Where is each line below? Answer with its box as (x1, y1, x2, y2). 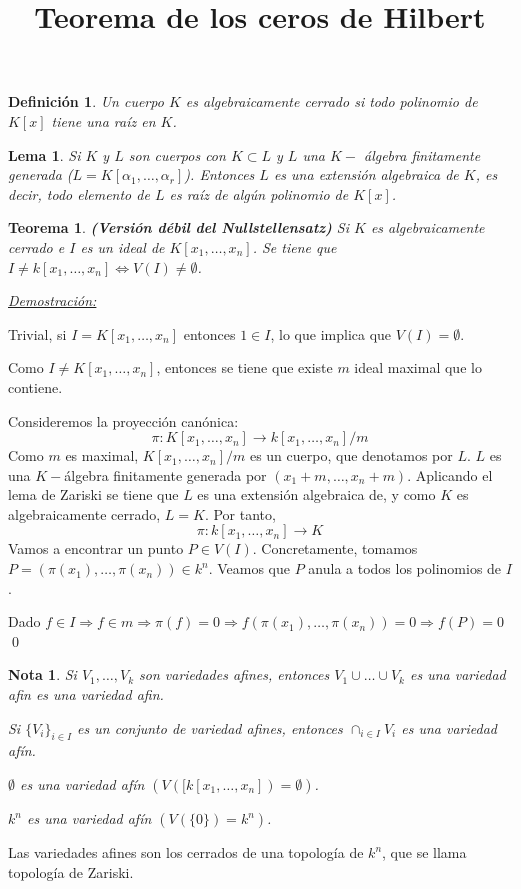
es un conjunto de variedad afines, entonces (77, 717, 343, 738)
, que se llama (382, 842, 467, 863)
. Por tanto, (204, 503, 276, 524)
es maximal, (65, 445, 139, 466)
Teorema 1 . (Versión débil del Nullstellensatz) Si (8, 217, 349, 238)
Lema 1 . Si (8, 144, 81, 165)
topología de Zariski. (8, 861, 134, 882)
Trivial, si (8, 323, 67, 344)
